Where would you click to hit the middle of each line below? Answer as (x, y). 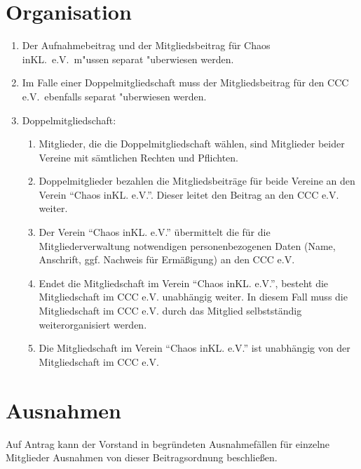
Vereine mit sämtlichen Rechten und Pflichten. (138, 157)
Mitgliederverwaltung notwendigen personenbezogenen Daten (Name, (187, 245)
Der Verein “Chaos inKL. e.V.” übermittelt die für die (155, 232)
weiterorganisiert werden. (93, 324)
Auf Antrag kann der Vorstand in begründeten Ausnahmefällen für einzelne (168, 443)
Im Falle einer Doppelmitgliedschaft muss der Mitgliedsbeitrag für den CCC (185, 82)
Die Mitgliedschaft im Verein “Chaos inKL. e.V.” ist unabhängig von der (195, 348)
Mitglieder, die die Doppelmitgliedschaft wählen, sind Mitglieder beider (192, 144)
